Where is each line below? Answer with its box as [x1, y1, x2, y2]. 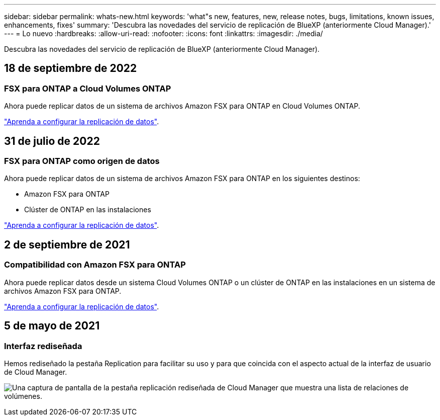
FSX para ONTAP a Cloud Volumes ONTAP [4, 83, 171, 94]
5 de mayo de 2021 [4, 319, 100, 332]
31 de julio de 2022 [4, 134, 100, 147]
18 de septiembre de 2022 [4, 62, 137, 75]
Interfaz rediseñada [4, 341, 82, 351]
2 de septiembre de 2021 [4, 238, 130, 251]
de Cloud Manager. [4, 367, 67, 376]
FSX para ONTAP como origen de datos [4, 156, 160, 166]
